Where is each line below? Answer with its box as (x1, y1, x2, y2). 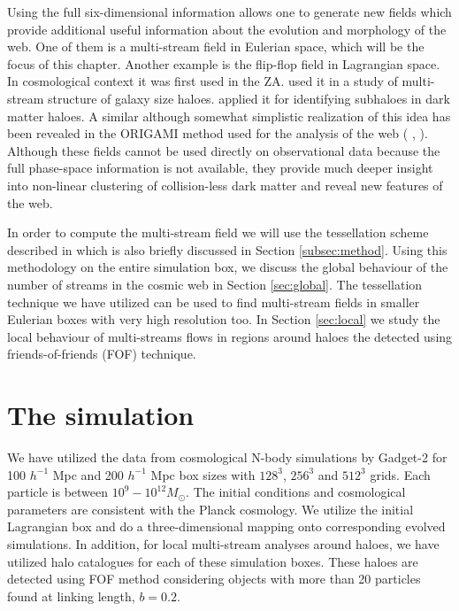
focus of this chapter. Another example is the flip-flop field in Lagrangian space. (7, 54, 440, 73)
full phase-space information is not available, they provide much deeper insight (7, 159, 433, 177)
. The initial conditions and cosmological (186, 483, 406, 501)
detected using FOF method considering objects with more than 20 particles (7, 569, 421, 588)
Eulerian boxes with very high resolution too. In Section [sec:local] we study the (7, 310, 440, 329)
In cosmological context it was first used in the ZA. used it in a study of (7, 72, 398, 90)
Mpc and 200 (52, 465, 124, 483)
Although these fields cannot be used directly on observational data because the (7, 141, 440, 159)
